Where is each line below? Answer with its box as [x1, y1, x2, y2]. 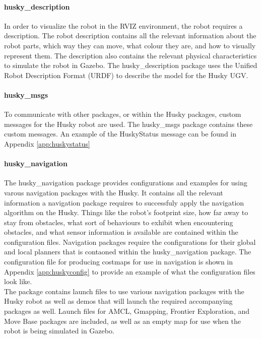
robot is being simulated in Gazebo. [4, 325, 114, 336]
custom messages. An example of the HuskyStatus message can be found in [4, 128, 237, 139]
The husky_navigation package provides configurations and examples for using [4, 177, 247, 188]
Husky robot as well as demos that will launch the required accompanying [4, 296, 233, 306]
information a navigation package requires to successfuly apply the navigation [4, 197, 244, 208]
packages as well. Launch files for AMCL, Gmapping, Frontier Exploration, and [4, 306, 250, 316]
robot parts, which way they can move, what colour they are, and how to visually [4, 40, 256, 50]
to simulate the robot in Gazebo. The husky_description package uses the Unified [4, 60, 257, 71]
